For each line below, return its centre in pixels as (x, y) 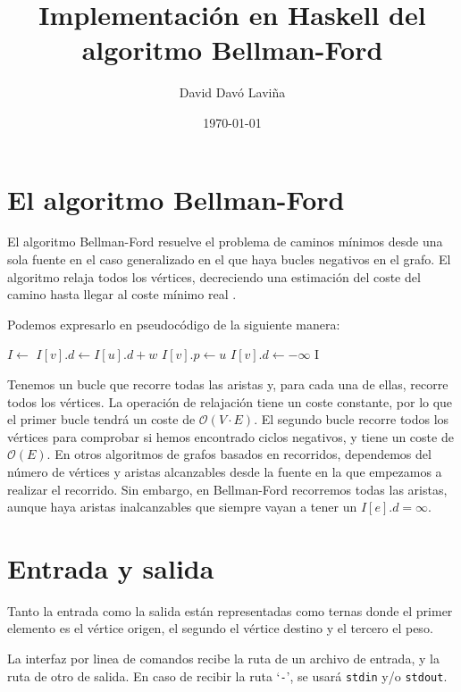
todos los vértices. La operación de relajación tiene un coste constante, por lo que (230, 401)
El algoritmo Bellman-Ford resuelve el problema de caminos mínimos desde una (225, 242)
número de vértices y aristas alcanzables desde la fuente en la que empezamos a (225, 471)
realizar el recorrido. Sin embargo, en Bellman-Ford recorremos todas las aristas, (227, 489)
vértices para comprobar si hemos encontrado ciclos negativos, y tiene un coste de (230, 436)
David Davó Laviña (232, 92)
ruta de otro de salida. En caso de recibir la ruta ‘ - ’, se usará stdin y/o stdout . (227, 675)
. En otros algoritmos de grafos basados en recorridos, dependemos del (239, 454)
